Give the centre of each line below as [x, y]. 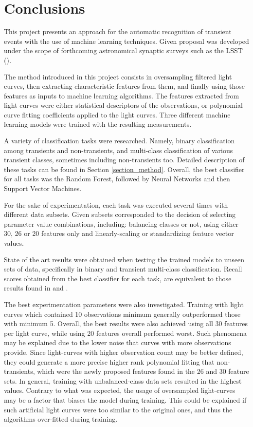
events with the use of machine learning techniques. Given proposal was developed [126, 41]
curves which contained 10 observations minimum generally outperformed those [122, 314]
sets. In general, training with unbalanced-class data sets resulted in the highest [123, 380]
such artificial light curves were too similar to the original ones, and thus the [118, 409]
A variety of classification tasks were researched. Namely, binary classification [119, 141]
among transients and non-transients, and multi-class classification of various [118, 150]
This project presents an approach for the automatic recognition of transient [118, 31]
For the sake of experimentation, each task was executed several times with [116, 204]
